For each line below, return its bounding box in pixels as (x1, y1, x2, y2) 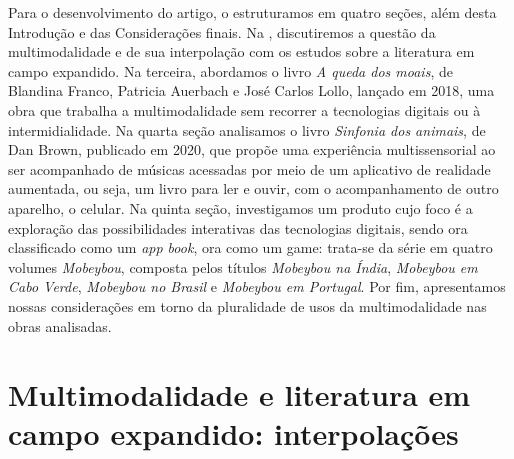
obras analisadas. (8, 315, 112, 336)
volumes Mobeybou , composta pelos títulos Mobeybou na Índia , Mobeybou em (8, 256, 478, 277)
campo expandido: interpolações (8, 413, 459, 454)
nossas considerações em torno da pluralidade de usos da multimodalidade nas (8, 295, 487, 316)
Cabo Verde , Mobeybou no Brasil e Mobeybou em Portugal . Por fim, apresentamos (8, 276, 506, 297)
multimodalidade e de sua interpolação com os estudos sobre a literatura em (8, 41, 475, 62)
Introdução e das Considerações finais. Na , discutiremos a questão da (8, 21, 436, 42)
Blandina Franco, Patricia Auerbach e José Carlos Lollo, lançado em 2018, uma (8, 80, 495, 101)
